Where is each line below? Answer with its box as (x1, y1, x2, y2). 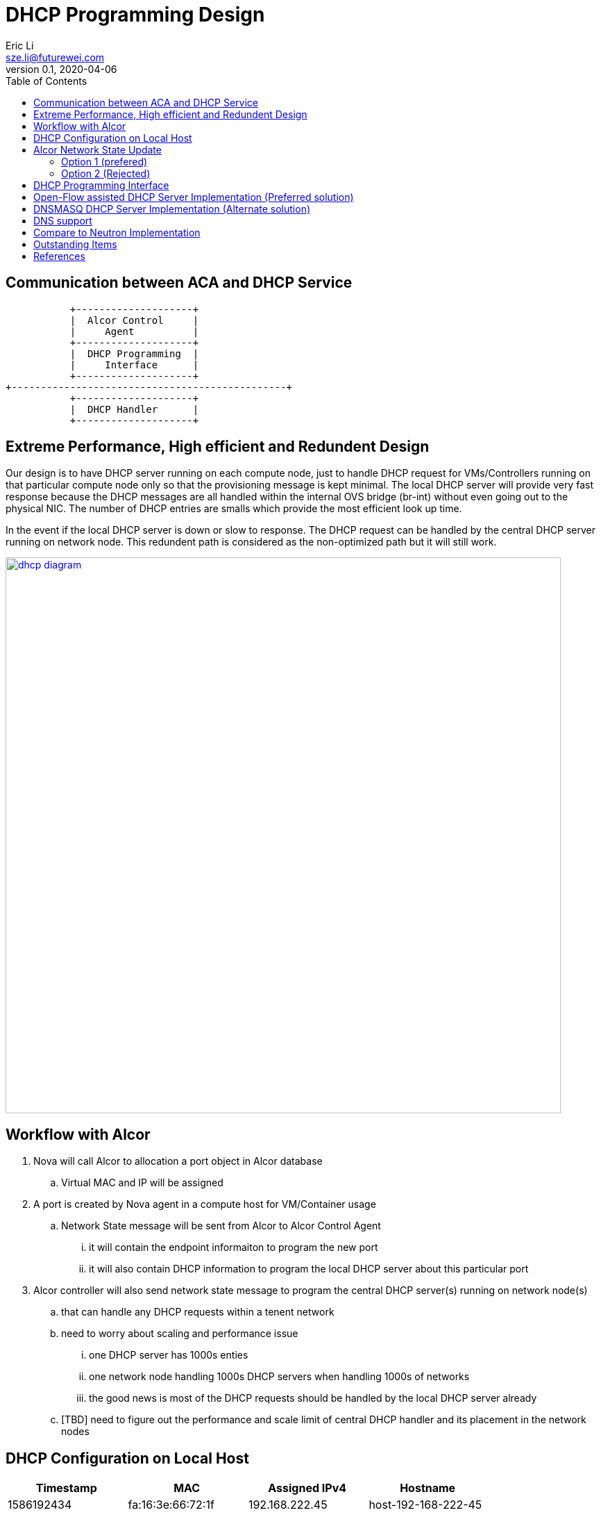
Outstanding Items (33, 238, 117, 250)
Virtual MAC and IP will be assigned (61, 1177, 223, 1189)
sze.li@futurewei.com (6, 51, 105, 63)
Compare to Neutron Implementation (33, 226, 201, 238)
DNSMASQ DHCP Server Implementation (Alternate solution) (33, 202, 311, 215)
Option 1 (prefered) (61, 155, 148, 167)
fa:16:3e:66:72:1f (128, 1498, 214, 1512)
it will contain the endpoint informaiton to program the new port (89, 1241, 378, 1254)
